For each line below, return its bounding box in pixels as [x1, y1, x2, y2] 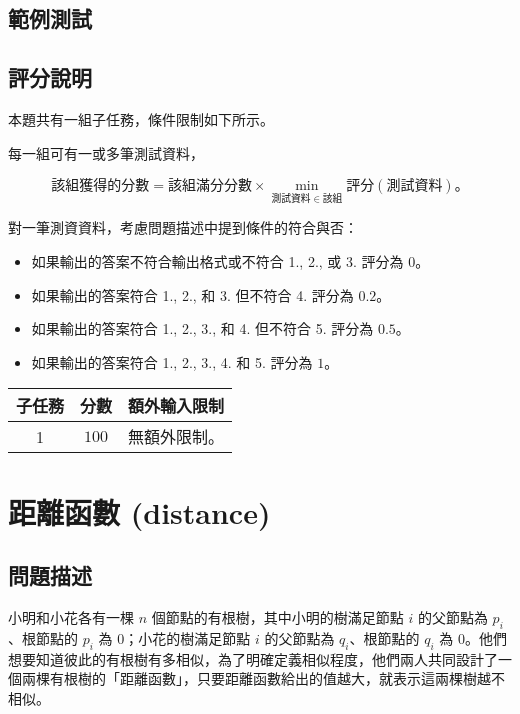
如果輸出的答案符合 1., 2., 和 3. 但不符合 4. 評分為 [31, 284, 354, 305]
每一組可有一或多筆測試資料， [8, 142, 204, 163]
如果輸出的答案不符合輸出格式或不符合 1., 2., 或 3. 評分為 [31, 250, 404, 271]
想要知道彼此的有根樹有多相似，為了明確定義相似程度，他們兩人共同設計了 [8, 648, 498, 669]
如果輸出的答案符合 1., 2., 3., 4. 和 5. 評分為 [31, 351, 313, 372]
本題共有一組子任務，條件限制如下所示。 [8, 108, 274, 129]
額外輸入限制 [128, 394, 225, 418]
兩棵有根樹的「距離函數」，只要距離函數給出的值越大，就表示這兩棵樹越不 [21, 668, 505, 689]
